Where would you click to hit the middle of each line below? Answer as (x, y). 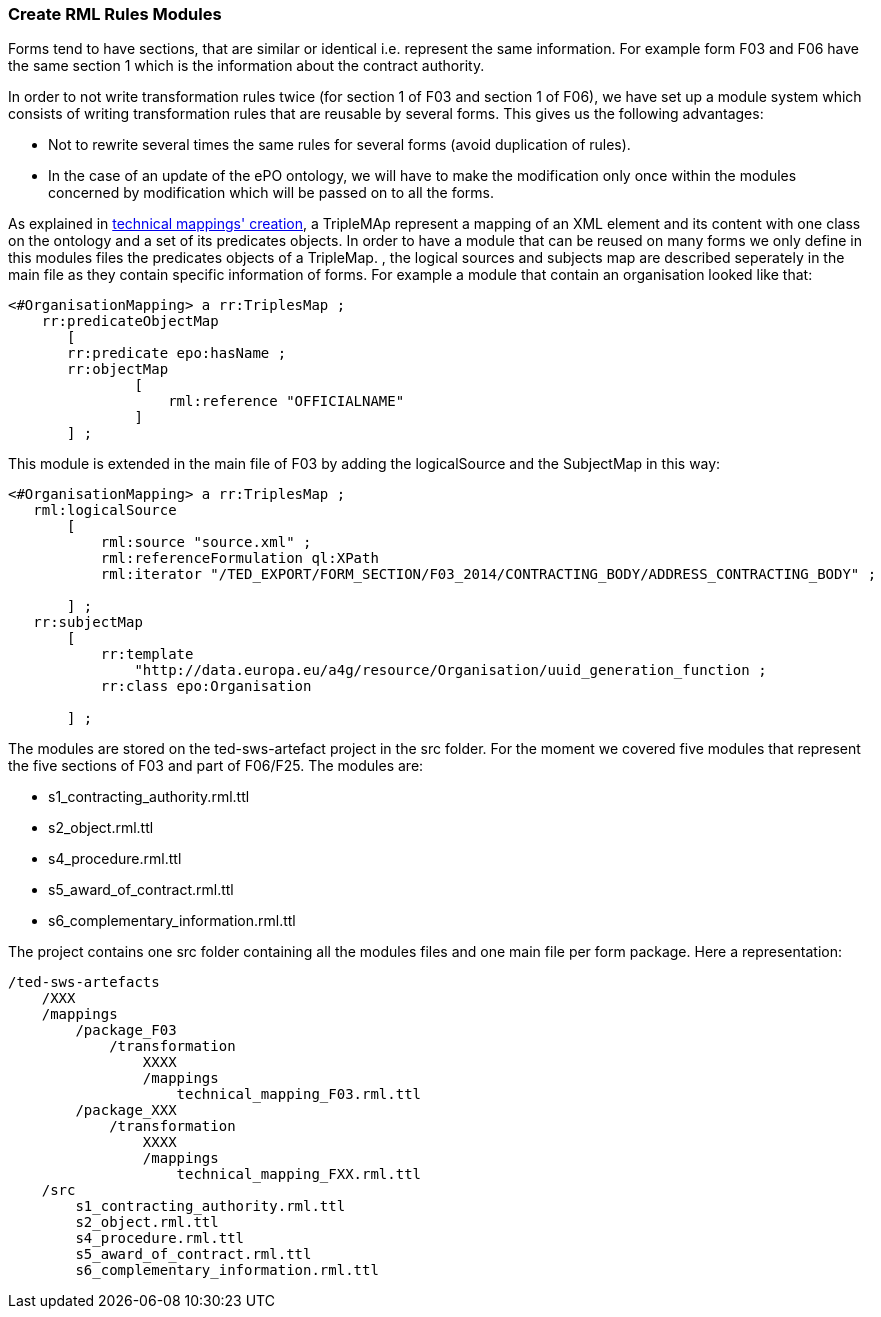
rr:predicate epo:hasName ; (177, 353)
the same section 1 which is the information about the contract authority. (246, 66)
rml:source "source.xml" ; (206, 542)
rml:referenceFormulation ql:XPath (239, 558)
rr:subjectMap (88, 622)
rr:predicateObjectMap (130, 321)
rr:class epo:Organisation (206, 686)
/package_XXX (126, 1110)
